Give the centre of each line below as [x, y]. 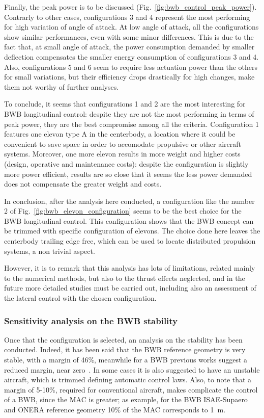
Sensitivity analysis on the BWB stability [91, 320]
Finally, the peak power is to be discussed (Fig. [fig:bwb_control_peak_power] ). [130, 7]
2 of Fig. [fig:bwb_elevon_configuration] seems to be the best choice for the [123, 211]
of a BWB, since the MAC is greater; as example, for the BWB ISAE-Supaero [126, 399]
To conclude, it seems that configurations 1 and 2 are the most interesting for [125, 104]
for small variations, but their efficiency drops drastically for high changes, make [129, 77]
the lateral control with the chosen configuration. [80, 298]
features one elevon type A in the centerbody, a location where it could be [120, 134]
